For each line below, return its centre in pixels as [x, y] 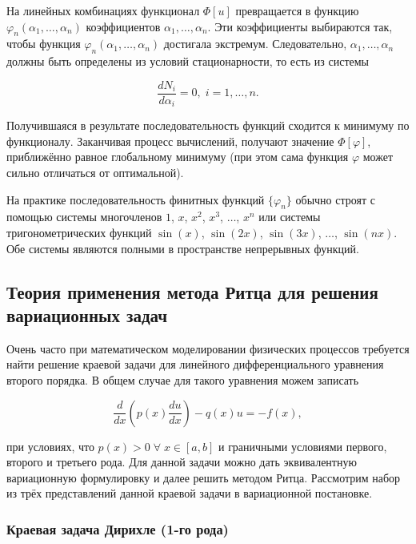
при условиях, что [50, 446]
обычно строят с [335, 199]
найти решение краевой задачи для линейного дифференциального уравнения [195, 364]
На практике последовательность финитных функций [136, 199]
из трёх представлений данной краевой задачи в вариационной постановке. [190, 493]
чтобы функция [44, 44]
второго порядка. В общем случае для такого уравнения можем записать [183, 380]
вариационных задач [87, 315]
